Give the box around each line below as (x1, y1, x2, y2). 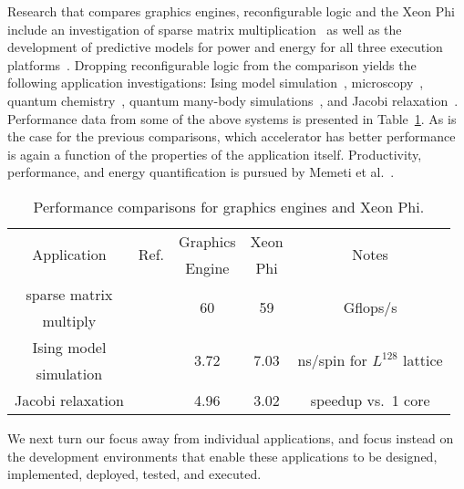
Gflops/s (343, 297, 397, 318)
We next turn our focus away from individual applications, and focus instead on (7, 428, 454, 447)
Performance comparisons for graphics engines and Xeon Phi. (33, 195, 425, 217)
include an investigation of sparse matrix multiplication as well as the (7, 19, 402, 38)
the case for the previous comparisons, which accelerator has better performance (7, 127, 456, 146)
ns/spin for (297, 349, 367, 371)
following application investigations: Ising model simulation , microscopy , (7, 73, 424, 92)
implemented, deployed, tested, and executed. (7, 464, 262, 484)
